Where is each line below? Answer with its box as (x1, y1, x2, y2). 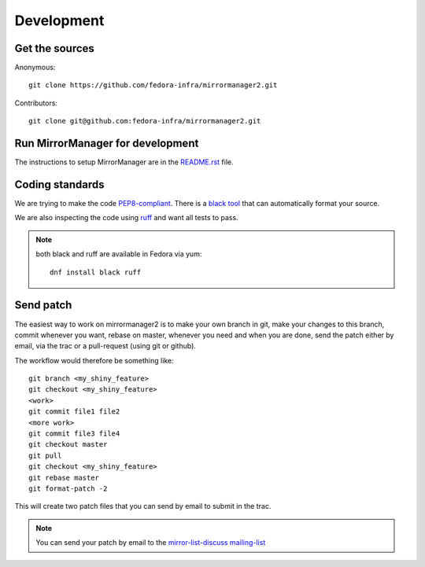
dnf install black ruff (50, 267, 142, 277)
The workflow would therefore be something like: (14, 355, 174, 365)
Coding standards (14, 178, 105, 191)
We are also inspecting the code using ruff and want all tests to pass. (14, 213, 239, 223)
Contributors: (14, 98, 58, 108)
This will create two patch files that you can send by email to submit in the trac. (14, 502, 272, 511)
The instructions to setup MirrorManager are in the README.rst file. (14, 157, 234, 167)
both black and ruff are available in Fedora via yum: (35, 249, 202, 259)
